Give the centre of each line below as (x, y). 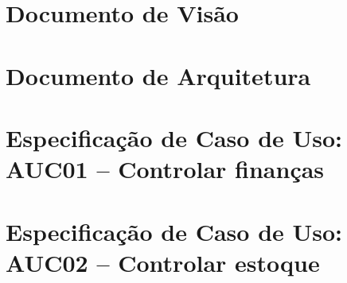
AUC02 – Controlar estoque (163, 262)
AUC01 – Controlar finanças (165, 169)
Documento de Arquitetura (158, 75)
